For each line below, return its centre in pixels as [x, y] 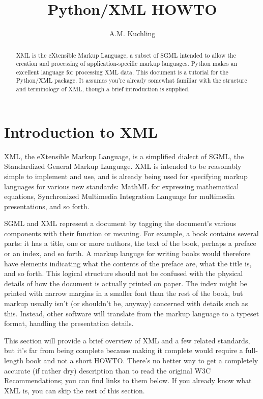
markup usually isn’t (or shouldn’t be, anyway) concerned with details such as [126, 303]
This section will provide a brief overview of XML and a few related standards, [127, 340]
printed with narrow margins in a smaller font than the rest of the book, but [124, 293]
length [14, 360]
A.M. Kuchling [132, 33]
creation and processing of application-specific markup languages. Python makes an [127, 64]
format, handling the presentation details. [69, 323]
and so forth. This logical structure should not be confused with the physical [124, 273]
